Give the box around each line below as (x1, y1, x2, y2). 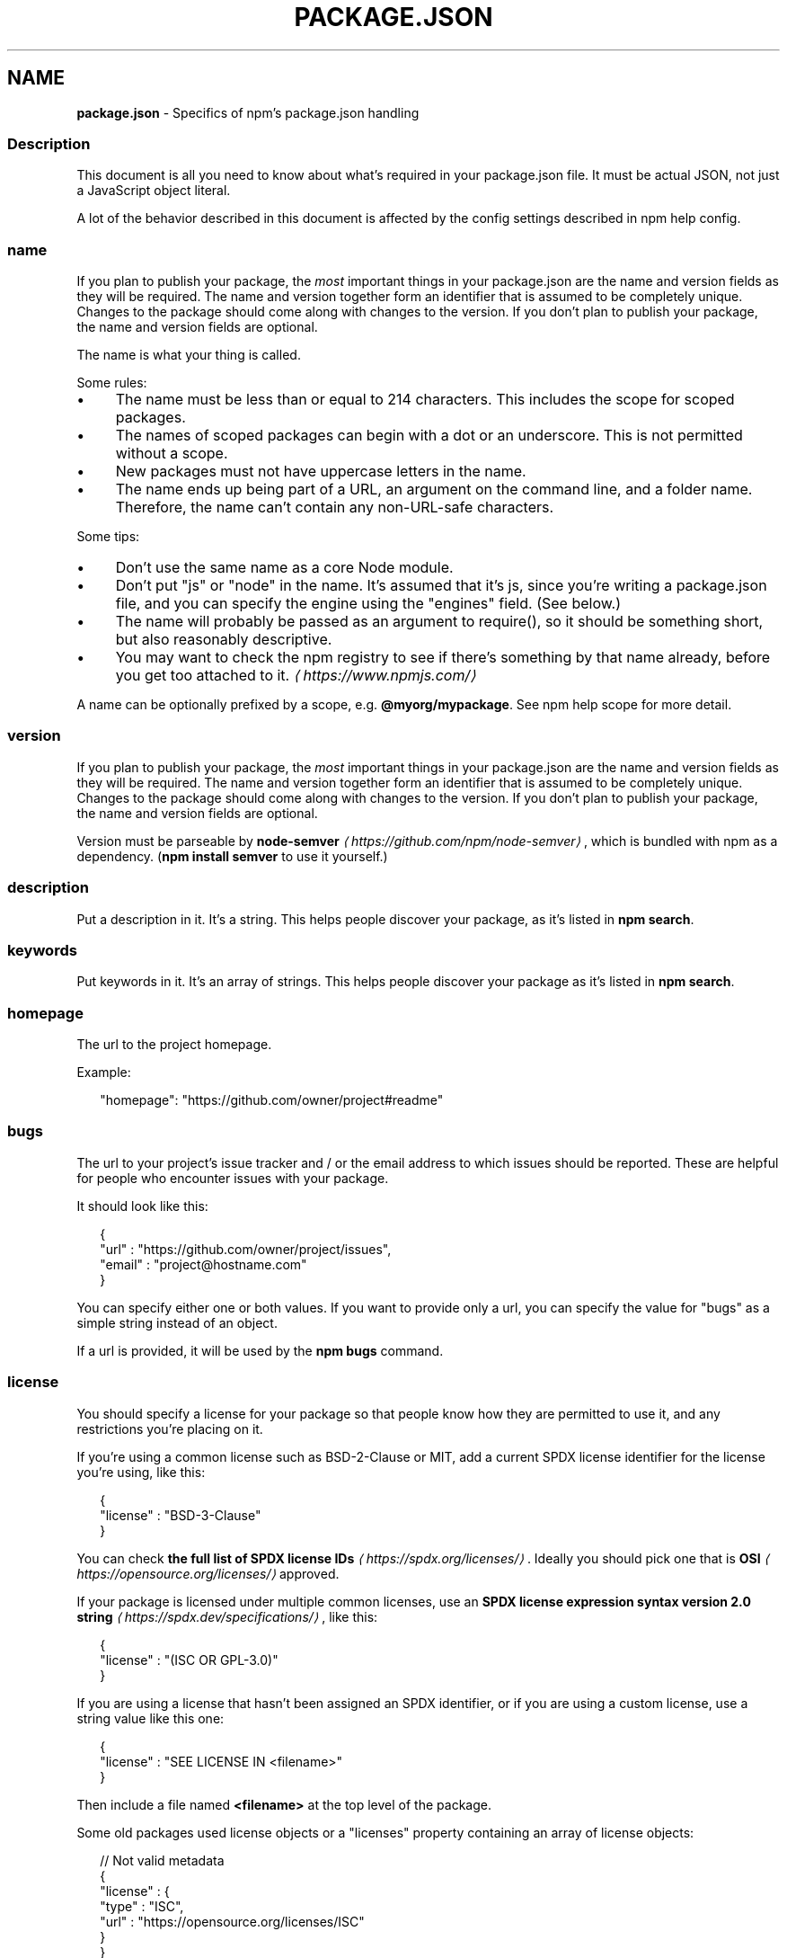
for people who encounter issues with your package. (76, 1170, 389, 1186)
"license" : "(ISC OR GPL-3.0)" (100, 1651, 279, 1668)
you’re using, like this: (76, 1464, 206, 1480)
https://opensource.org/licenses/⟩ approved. (76, 1565, 340, 1581)
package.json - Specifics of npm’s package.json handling (76, 104, 420, 120)
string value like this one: (76, 1710, 225, 1726)
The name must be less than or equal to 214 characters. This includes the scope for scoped (115, 390, 735, 409)
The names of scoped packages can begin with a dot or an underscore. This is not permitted (115, 426, 743, 445)
